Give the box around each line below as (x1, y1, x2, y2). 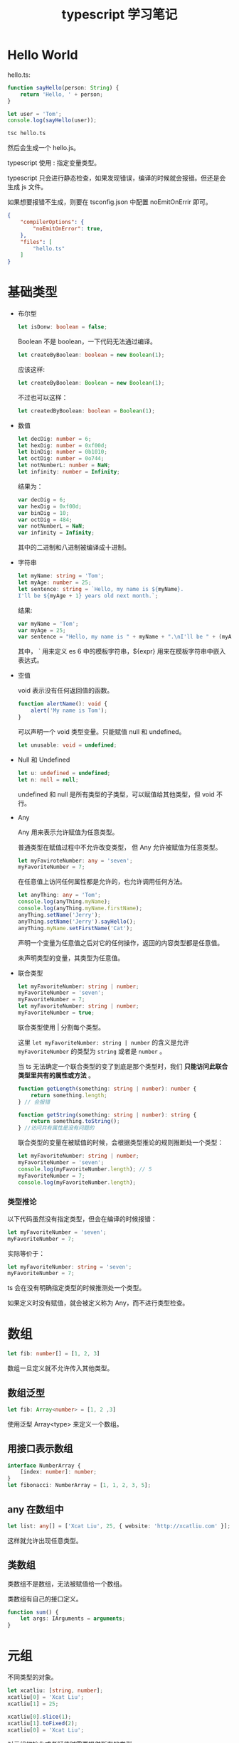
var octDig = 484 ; (17, 516, 73, 523)
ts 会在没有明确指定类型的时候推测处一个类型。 (7, 1284, 146, 1292)
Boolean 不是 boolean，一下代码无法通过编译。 (17, 337, 156, 346)
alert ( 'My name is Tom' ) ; (31, 707, 108, 715)
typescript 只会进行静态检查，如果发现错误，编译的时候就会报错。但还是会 (7, 174, 226, 182)
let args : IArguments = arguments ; (20, 1615, 126, 1622)
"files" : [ (20, 238, 53, 245)
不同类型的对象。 (7, 1673, 58, 1682)
